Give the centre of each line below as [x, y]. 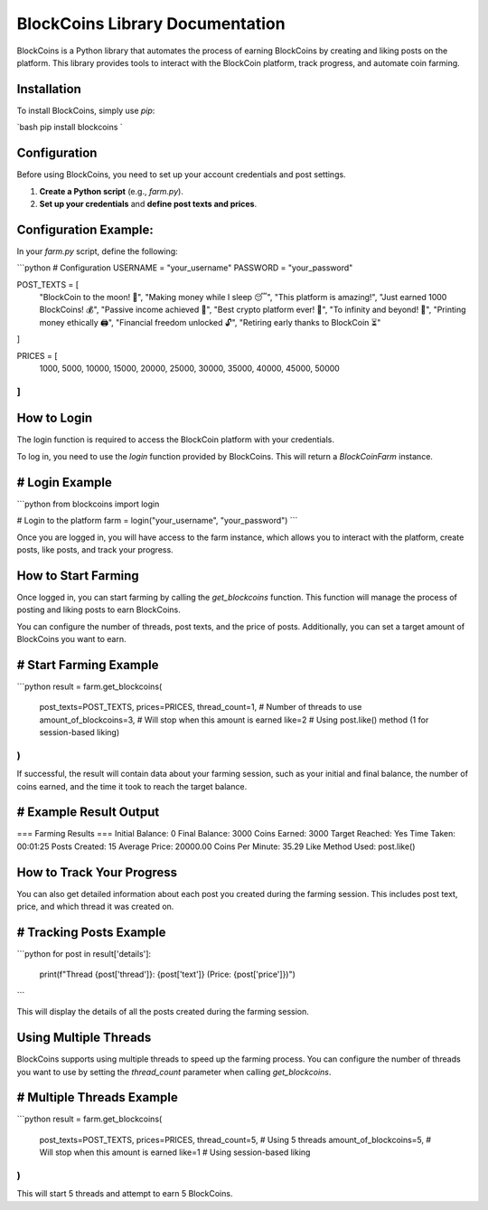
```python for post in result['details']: [84, 954]
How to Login [55, 418]
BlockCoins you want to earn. [71, 638]
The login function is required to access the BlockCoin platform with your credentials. [175, 440]
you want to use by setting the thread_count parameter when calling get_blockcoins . [174, 1072]
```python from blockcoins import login [88, 504]
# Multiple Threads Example [97, 1097]
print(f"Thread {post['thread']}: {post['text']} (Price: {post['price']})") [167, 974]
